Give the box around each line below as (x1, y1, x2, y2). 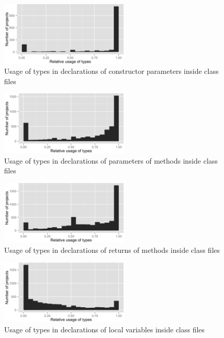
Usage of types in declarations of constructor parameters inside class (4, 66, 219, 76)
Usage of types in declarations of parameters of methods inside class (4, 155, 218, 166)
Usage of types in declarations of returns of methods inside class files (4, 244, 220, 255)
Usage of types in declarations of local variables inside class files (4, 324, 205, 334)
